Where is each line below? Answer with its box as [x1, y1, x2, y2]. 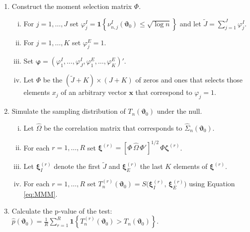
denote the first [54, 161, 100, 171]
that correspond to [135, 87, 192, 97]
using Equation [189, 178, 235, 189]
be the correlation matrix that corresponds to [44, 123, 182, 133]
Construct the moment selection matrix [11, 1, 132, 11]
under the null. [157, 106, 202, 116]
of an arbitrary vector [61, 87, 127, 97]
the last [140, 161, 163, 171]
